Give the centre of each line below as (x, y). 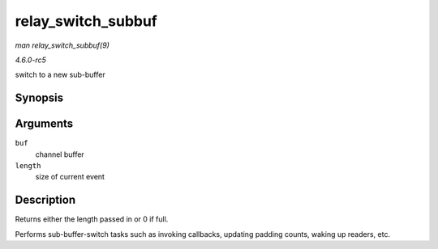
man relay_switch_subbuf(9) (62, 45)
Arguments (44, 124)
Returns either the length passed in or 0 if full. (92, 219)
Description (45, 200)
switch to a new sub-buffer (60, 75)
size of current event (70, 177)
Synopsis (39, 98)
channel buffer (60, 154)
